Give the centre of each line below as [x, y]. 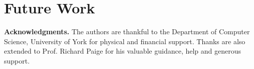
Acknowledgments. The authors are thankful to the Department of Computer [127, 32]
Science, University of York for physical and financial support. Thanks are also [125, 41]
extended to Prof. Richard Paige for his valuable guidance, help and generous [123, 51]
